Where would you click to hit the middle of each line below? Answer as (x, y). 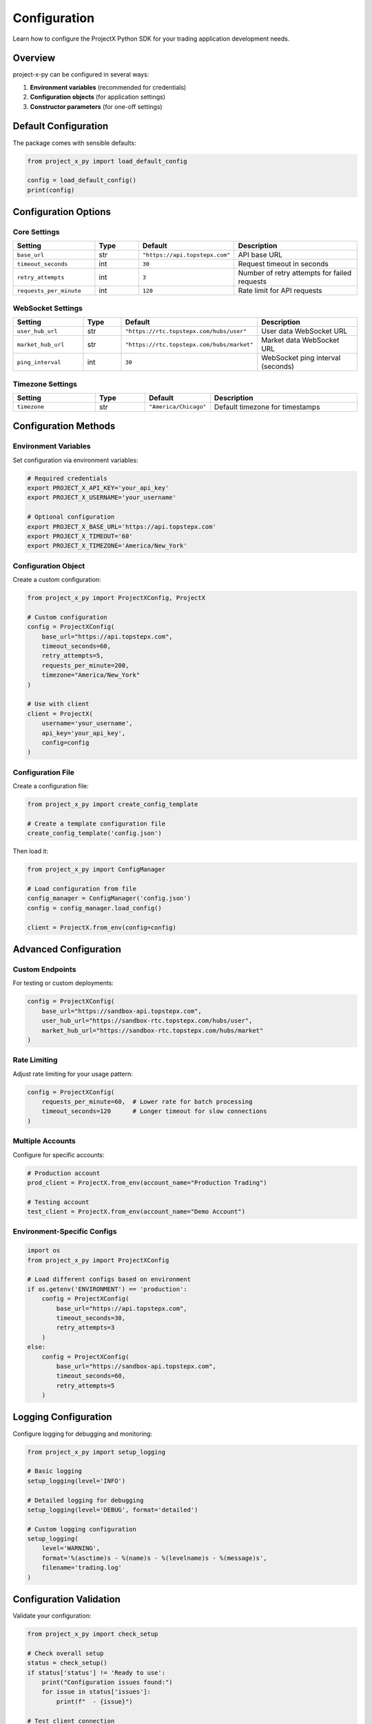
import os (44, 1251)
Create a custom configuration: (57, 580)
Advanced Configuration (67, 949)
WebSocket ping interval (301, 358)
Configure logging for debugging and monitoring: (83, 1434)
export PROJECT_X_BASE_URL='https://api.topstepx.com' (122, 527)
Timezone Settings (45, 384)
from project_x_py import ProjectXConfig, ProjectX (116, 598)
